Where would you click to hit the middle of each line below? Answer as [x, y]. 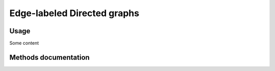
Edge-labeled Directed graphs [74, 13]
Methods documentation [50, 57]
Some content [24, 43]
